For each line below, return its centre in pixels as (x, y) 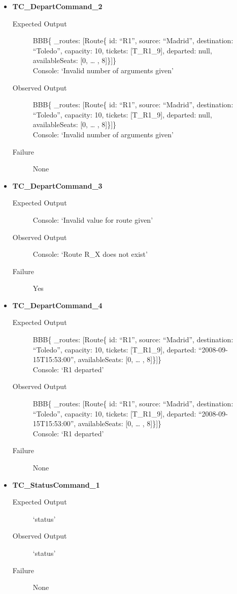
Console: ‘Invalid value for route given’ (93, 219)
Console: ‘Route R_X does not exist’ (90, 254)
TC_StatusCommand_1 (56, 484)
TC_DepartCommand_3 (57, 185)
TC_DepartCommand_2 (57, 6)
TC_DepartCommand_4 (57, 305)
